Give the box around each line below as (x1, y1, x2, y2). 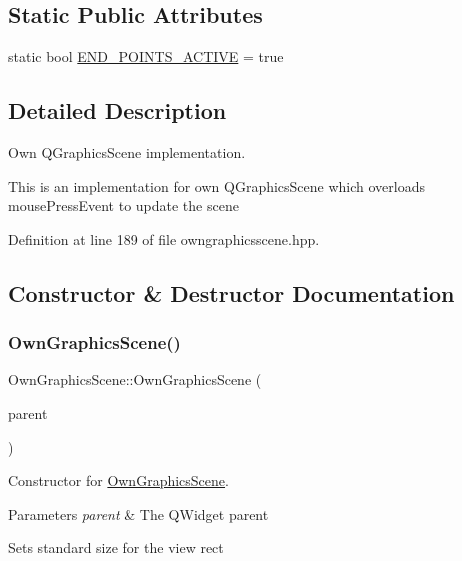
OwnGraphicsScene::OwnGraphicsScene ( (8, 369, 262, 390)
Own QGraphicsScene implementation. (8, 142, 246, 162)
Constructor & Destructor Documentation (8, 277, 455, 308)
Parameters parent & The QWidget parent (8, 503, 269, 524)
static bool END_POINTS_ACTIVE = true (8, 46, 284, 67)
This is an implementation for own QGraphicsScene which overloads (8, 175, 426, 196)
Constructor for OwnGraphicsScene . (8, 470, 229, 491)
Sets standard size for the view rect (8, 537, 224, 558)
